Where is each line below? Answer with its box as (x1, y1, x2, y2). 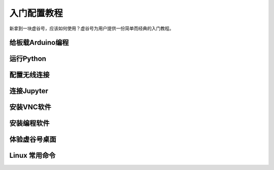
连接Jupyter (9, 87, 48, 96)
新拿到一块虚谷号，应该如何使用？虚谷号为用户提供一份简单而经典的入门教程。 (9, 25, 174, 31)
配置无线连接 (9, 71, 50, 79)
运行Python (9, 55, 47, 63)
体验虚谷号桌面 (9, 135, 56, 144)
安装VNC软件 (9, 103, 52, 111)
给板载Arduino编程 (9, 38, 69, 47)
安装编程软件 (9, 119, 50, 127)
